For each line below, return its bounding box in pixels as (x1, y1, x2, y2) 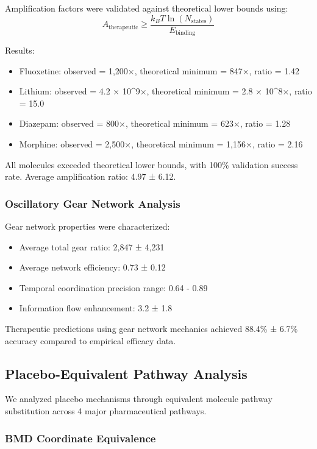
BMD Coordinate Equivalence (5, 430, 156, 445)
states (191, 18, 207, 25)
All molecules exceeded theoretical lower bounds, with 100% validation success (5, 158, 298, 171)
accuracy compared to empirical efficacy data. (5, 334, 176, 347)
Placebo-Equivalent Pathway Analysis (5, 364, 248, 383)
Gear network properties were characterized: (5, 220, 170, 233)
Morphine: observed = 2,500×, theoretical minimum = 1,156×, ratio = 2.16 (19, 138, 303, 150)
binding (175, 30, 196, 37)
